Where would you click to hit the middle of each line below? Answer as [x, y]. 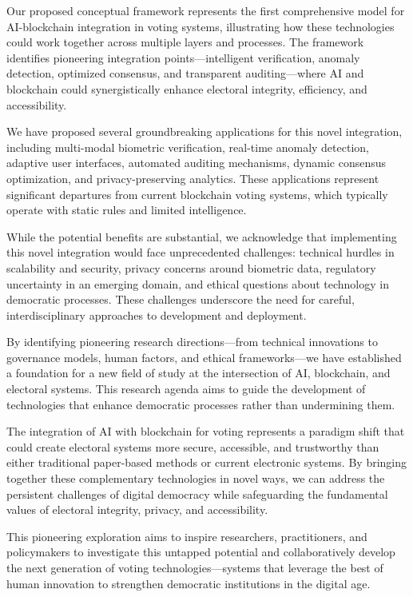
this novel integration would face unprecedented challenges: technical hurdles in [201, 252]
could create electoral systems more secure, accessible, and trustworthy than [193, 446]
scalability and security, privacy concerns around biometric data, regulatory [191, 267]
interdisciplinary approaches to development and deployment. [157, 314]
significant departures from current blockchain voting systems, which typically [197, 194]
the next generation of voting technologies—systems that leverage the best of [195, 567]
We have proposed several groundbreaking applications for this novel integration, [205, 131]
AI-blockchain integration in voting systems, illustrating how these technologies [201, 26]
